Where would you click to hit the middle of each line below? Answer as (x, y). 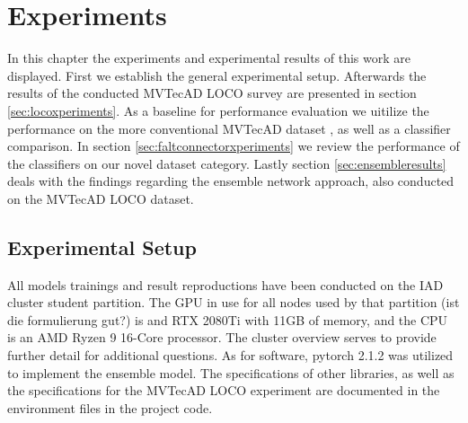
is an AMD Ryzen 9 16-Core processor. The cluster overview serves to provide (222, 337)
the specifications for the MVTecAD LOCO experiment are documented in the (224, 390)
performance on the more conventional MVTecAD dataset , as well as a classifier (229, 128)
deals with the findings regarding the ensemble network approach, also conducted (231, 181)
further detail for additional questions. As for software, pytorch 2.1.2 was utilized (230, 355)
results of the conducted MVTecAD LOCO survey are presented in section (212, 93)
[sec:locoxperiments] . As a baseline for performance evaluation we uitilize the (218, 110)
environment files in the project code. (110, 407)
